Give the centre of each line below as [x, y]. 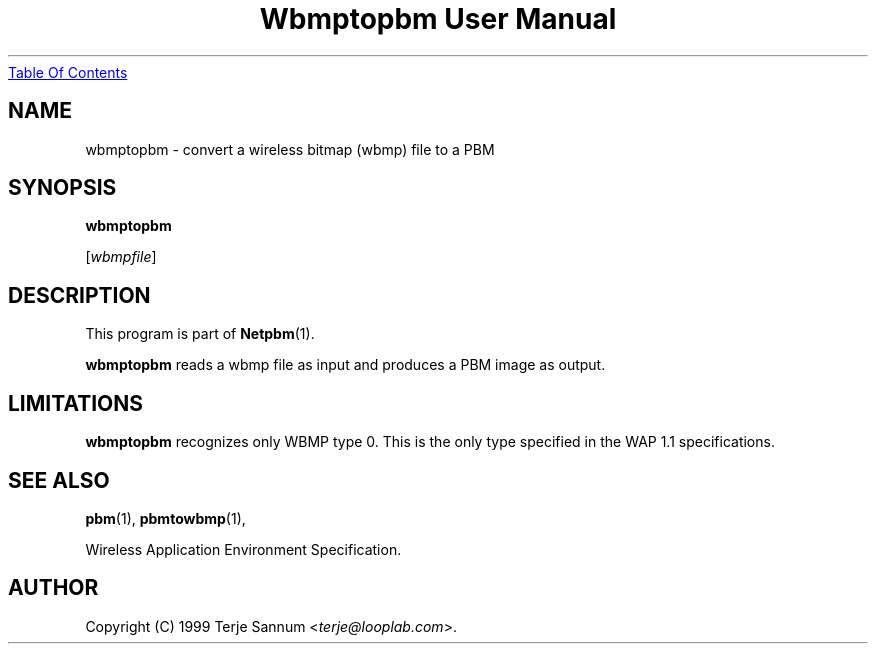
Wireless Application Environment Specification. [243, 549]
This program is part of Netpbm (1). [200, 334]
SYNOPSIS [62, 188]
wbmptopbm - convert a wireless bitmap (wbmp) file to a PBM [290, 149]
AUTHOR [53, 588]
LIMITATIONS [76, 403]
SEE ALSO [59, 480]
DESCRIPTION [79, 295]
